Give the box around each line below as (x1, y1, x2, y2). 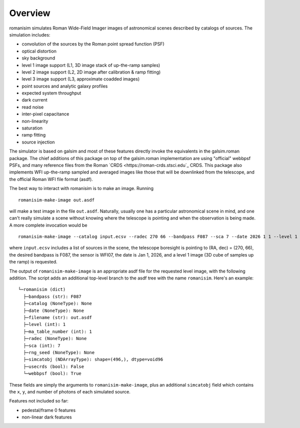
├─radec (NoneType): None (23, 335, 87, 341)
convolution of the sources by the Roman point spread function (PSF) (21, 41, 164, 47)
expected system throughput (21, 90, 81, 96)
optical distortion (21, 48, 57, 54)
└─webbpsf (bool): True (23, 370, 82, 376)
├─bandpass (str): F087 (23, 293, 82, 299)
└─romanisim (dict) (18, 286, 66, 292)
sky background (21, 55, 55, 61)
